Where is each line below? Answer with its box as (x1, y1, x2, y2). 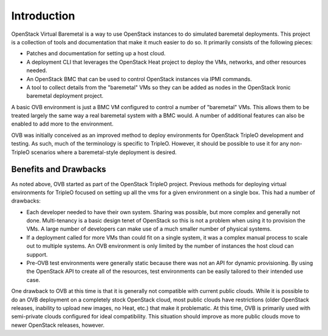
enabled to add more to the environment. (11, 120, 114, 127)
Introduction (11, 9, 75, 22)
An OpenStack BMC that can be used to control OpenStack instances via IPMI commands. (26, 75, 252, 82)
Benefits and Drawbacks (11, 164, 106, 175)
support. (26, 250, 48, 258)
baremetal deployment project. (26, 92, 104, 99)
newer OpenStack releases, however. (11, 321, 104, 329)
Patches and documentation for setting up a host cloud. (26, 50, 166, 57)
